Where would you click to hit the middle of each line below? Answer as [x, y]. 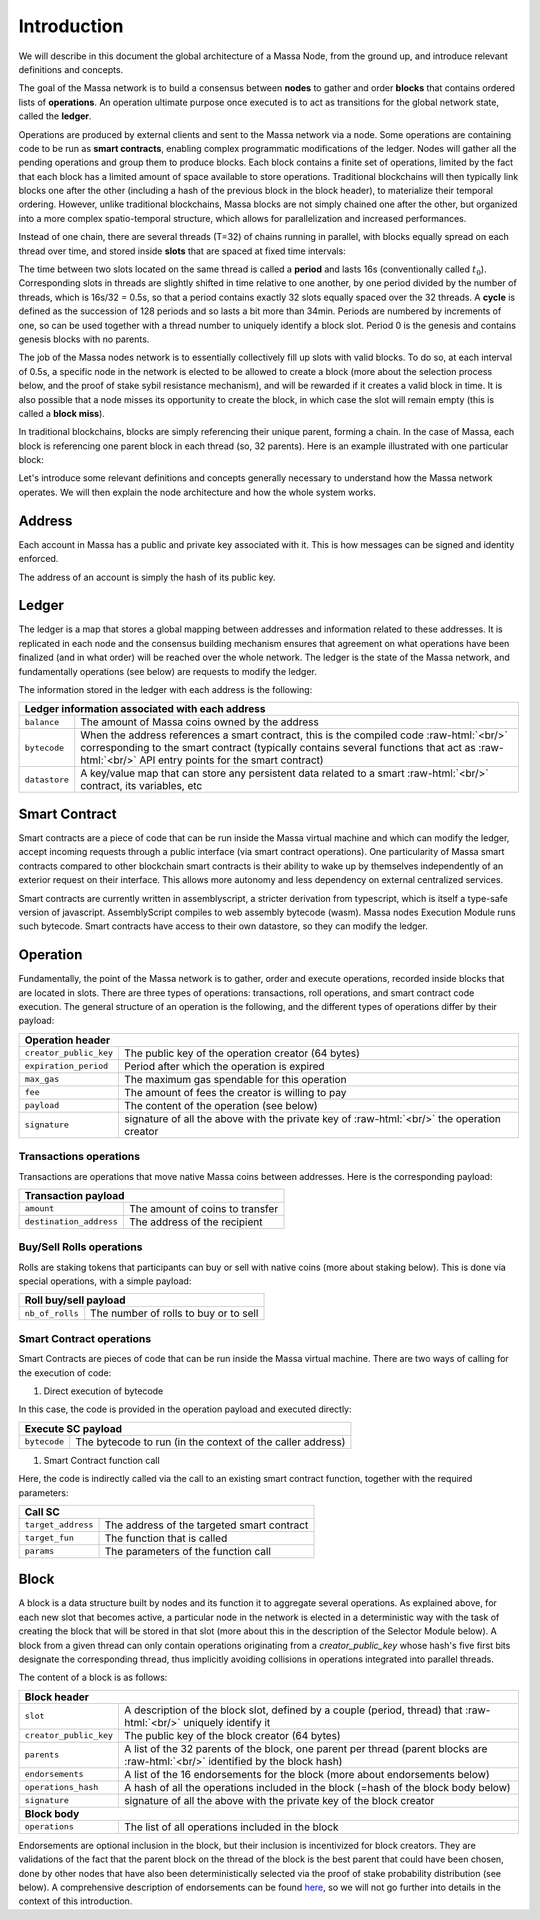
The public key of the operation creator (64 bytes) [242, 1053]
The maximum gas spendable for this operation [235, 1079]
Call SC [42, 1512]
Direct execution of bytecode [103, 1391]
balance [42, 721]
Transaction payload [74, 1195]
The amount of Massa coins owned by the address [199, 722]
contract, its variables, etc [141, 786]
